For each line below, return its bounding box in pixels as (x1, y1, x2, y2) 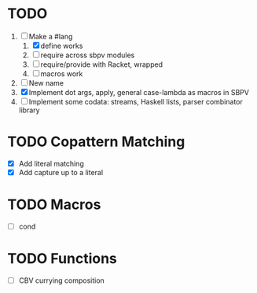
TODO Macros (7, 196, 101, 214)
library (18, 105, 40, 115)
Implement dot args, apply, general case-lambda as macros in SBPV (28, 87, 249, 97)
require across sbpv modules (40, 50, 135, 60)
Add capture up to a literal (18, 167, 104, 177)
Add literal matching (18, 159, 84, 168)
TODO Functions (7, 250, 117, 268)
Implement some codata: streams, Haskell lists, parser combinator (28, 97, 243, 106)
